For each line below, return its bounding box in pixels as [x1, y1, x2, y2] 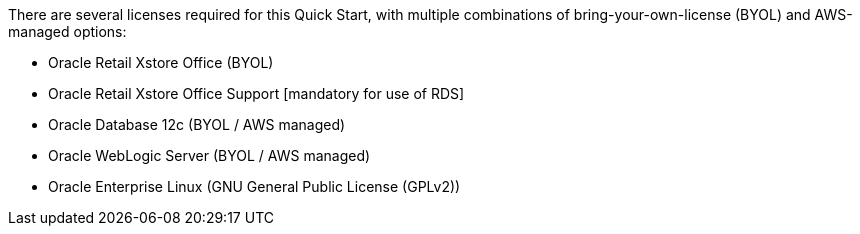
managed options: [8, 23, 127, 40]
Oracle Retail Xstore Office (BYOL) [48, 54, 274, 71]
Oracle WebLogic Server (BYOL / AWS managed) [48, 147, 371, 164]
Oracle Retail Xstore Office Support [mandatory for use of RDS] [48, 85, 465, 102]
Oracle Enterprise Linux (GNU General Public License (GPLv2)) [48, 178, 461, 195]
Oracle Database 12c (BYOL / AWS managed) [48, 116, 346, 133]
